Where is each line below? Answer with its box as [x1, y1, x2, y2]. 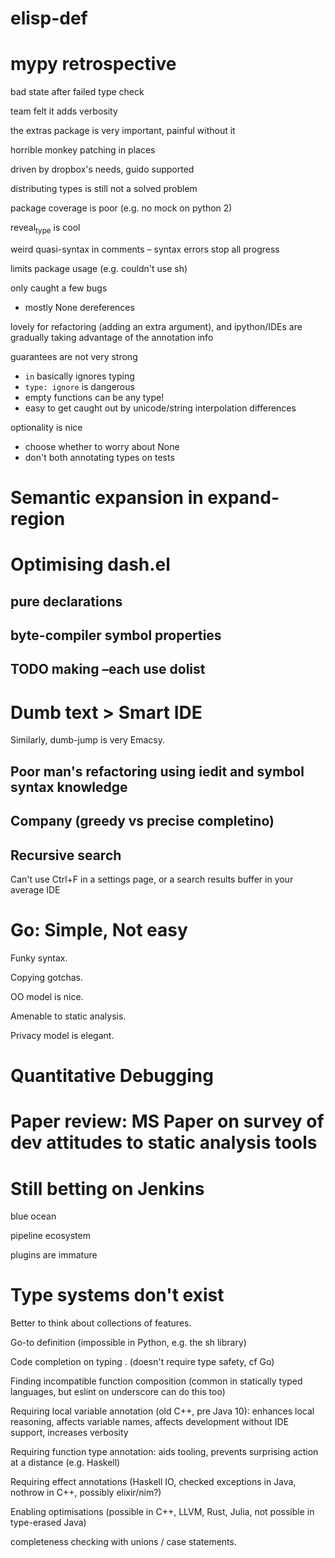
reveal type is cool [10, 222, 81, 236]
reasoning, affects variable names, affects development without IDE [10, 1416, 290, 1428]
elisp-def [10, 7, 88, 30]
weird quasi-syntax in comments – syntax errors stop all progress [10, 243, 280, 255]
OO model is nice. [10, 990, 84, 1002]
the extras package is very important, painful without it [10, 125, 236, 137]
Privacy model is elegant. [10, 1029, 115, 1041]
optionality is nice [10, 421, 83, 433]
